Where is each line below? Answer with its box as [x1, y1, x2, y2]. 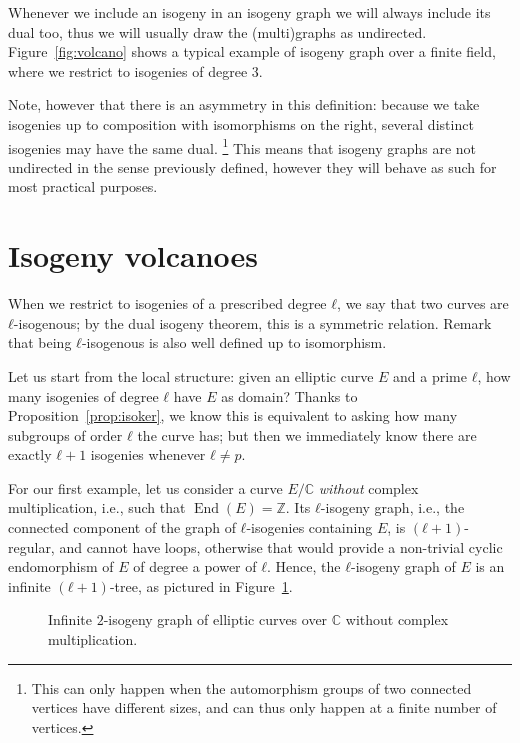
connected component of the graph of [8, 517, 236, 538]
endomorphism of [8, 556, 114, 577]
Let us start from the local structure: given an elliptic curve [8, 365, 374, 386]
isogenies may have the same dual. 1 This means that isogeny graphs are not [8, 134, 477, 158]
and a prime [393, 365, 467, 386]
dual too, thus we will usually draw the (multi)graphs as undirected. [8, 21, 427, 42]
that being [8, 332, 72, 353]
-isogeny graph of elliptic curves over [103, 609, 328, 630]
